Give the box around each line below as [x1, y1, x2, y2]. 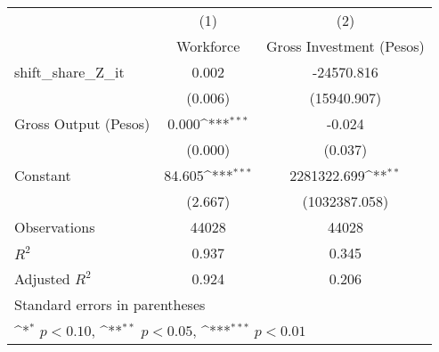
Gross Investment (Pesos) [266, 36, 425, 56]
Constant [14, 165, 71, 185]
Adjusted [14, 268, 70, 289]
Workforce [176, 36, 240, 56]
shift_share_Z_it [14, 61, 125, 82]
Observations [14, 217, 95, 237]
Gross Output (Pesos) [14, 113, 150, 134]
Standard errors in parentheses [14, 294, 206, 315]
